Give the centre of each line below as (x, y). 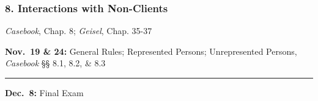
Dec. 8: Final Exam (44, 92)
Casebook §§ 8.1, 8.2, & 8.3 (55, 63)
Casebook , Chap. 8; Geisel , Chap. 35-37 (79, 31)
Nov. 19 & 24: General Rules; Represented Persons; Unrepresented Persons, (151, 51)
